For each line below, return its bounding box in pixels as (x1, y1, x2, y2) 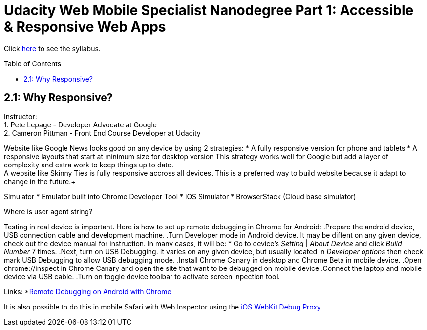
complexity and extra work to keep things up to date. (4, 160, 173, 169)
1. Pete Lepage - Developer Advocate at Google (4, 120, 157, 129)
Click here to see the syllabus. (4, 44, 101, 53)
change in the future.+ (4, 177, 76, 186)
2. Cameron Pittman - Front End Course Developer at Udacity (4, 128, 201, 137)
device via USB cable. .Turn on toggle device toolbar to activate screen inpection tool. (4, 272, 280, 281)
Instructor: (4, 112, 37, 121)
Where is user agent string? (4, 207, 93, 216)
